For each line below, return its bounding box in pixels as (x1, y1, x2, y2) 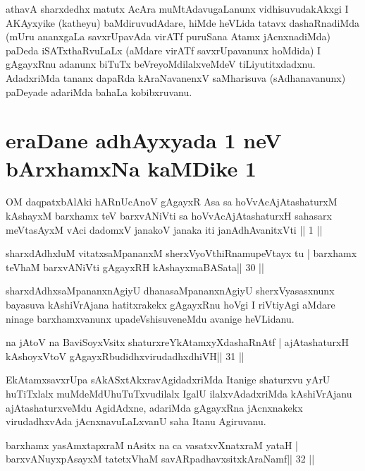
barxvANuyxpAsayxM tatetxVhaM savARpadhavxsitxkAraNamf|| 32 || (6, 451, 315, 466)
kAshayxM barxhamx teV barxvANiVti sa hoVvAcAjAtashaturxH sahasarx (6, 208, 332, 223)
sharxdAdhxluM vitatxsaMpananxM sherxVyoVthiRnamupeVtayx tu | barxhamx (6, 246, 357, 261)
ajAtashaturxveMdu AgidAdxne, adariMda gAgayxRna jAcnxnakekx (6, 400, 303, 415)
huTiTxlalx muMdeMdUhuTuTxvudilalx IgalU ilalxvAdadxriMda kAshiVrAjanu (6, 386, 352, 400)
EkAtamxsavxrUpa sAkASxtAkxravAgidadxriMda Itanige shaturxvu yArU (6, 372, 330, 387)
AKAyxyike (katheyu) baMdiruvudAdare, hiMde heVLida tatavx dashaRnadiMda (6, 15, 359, 30)
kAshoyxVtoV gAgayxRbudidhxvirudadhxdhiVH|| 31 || (6, 348, 245, 363)
